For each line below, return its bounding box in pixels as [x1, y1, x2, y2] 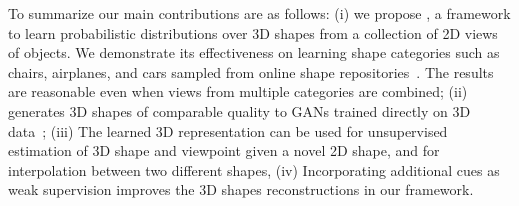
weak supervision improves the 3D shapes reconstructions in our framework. [8, 179, 474, 200]
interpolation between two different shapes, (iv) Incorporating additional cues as [8, 159, 500, 180]
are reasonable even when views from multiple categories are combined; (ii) [8, 81, 468, 102]
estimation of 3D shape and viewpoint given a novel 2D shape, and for [8, 140, 440, 161]
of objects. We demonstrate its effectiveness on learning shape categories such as [8, 42, 500, 63]
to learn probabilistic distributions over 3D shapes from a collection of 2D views [8, 22, 498, 43]
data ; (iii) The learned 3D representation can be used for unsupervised [8, 120, 448, 141]
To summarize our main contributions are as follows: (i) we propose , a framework [8, 3, 511, 23]
